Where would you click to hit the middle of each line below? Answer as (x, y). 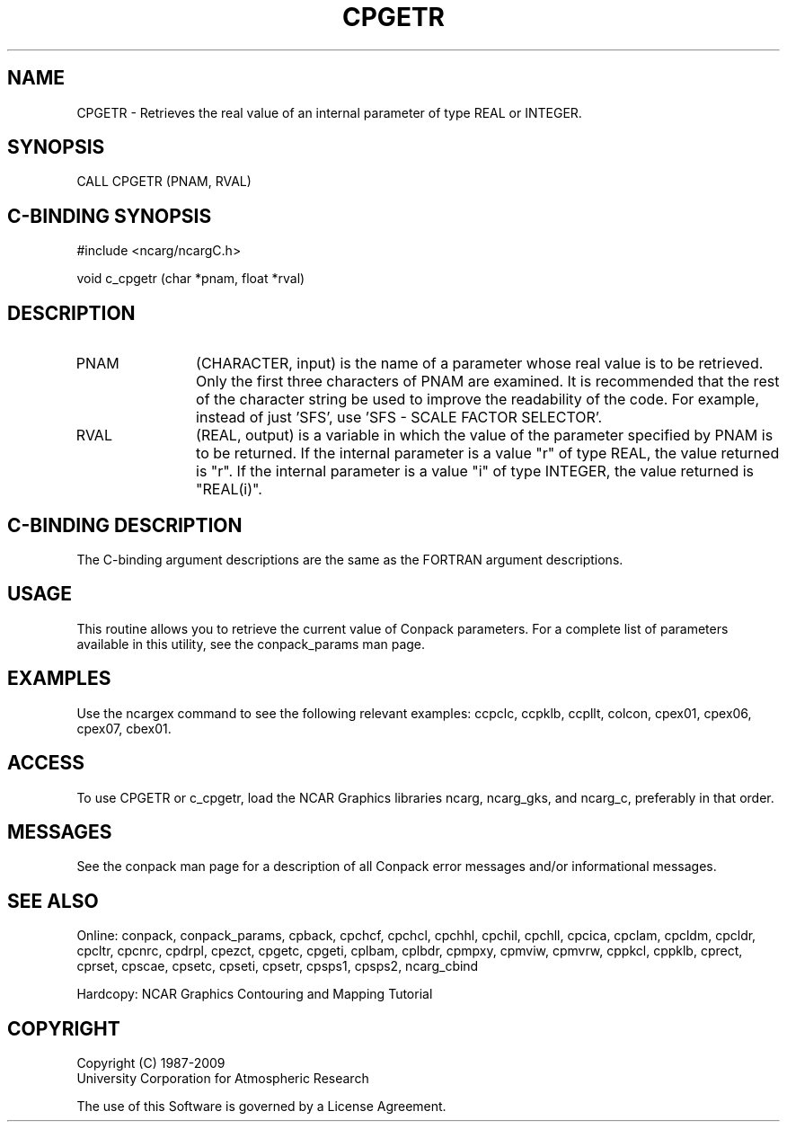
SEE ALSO (53, 901)
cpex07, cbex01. (124, 728)
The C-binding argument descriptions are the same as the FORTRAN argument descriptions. (350, 559)
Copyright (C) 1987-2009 (151, 1063)
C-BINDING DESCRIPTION (125, 525)
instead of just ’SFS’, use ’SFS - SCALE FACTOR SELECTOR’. (399, 418)
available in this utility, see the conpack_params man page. (251, 644)
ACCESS (46, 763)
